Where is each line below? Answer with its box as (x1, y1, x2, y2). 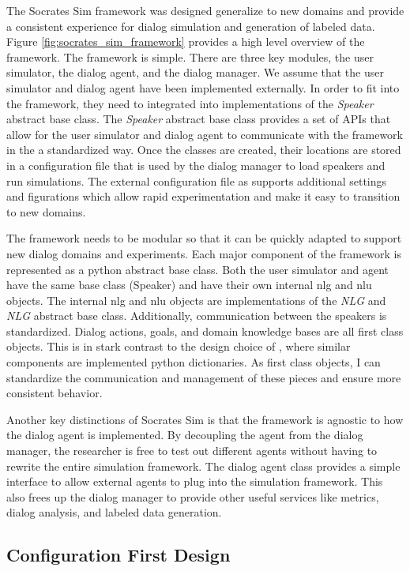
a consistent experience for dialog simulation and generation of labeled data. (6, 17, 375, 34)
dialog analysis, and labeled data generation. (6, 504, 222, 520)
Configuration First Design (6, 543, 231, 567)
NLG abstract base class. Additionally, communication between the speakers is (6, 307, 387, 324)
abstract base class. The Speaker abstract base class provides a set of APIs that (6, 111, 391, 127)
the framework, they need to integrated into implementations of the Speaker (6, 95, 374, 111)
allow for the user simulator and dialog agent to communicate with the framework (6, 126, 403, 142)
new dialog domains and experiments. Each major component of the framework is (6, 245, 401, 261)
